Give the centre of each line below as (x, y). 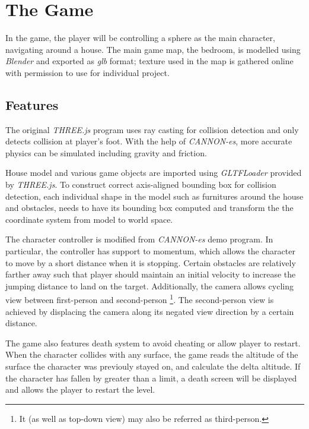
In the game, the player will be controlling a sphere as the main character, (140, 38)
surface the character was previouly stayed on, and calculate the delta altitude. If (153, 366)
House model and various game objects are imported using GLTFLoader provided (154, 173)
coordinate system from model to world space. (89, 219)
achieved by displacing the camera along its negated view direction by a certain (150, 311)
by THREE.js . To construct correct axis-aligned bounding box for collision (141, 184)
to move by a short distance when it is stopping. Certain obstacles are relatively (151, 262)
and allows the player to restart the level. (80, 389)
